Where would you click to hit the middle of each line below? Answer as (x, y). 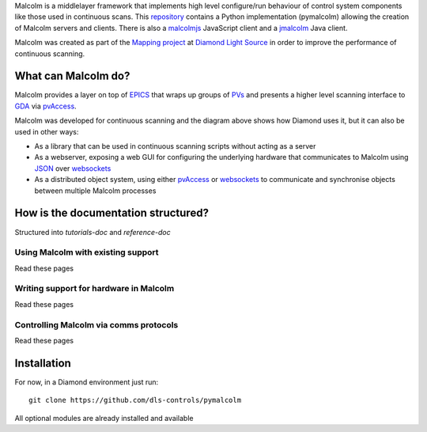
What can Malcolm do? (72, 76)
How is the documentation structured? (112, 213)
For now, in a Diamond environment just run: (87, 382)
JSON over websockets (73, 168)
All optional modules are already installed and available (104, 418)
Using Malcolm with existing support (87, 252)
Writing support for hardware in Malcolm (94, 289)
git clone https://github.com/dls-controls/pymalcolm (135, 400)
